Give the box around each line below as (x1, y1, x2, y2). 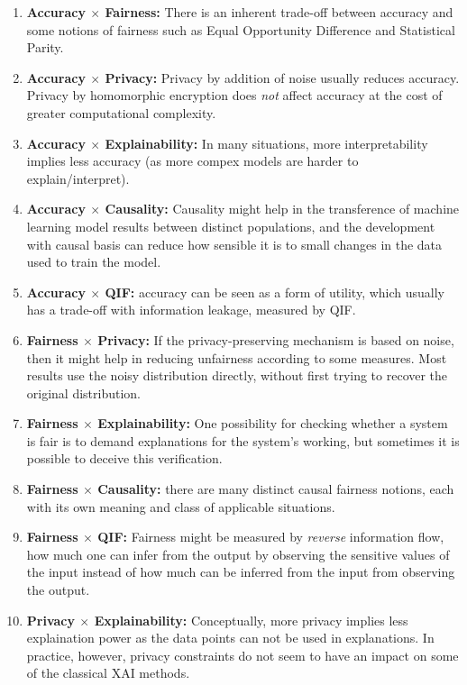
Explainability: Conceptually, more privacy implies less (94, 610, 408, 629)
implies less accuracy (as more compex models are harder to (26, 151, 359, 170)
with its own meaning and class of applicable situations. (26, 497, 335, 516)
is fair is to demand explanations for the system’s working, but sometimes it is (26, 431, 460, 450)
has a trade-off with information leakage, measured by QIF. (26, 300, 356, 319)
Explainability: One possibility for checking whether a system (97, 414, 448, 433)
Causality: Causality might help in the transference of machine (105, 199, 460, 218)
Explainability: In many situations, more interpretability (105, 133, 428, 152)
